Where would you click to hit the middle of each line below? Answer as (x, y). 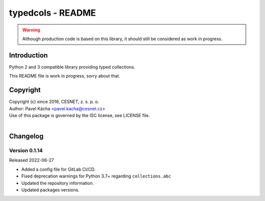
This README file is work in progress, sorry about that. (65, 76)
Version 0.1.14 (26, 151)
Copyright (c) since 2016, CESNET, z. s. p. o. (54, 102)
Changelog (26, 137)
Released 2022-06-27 (31, 160)
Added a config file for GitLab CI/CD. (58, 169)
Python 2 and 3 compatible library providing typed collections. (72, 67)
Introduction (28, 55)
